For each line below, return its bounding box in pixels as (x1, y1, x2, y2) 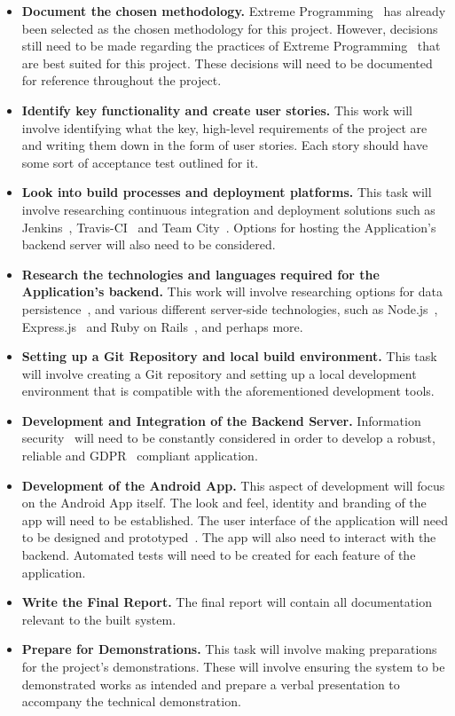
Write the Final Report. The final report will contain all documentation (21, 593, 432, 611)
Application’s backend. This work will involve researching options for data (21, 282, 443, 301)
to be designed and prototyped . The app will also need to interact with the (21, 528, 436, 547)
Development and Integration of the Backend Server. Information (21, 411, 421, 429)
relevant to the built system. (21, 610, 177, 628)
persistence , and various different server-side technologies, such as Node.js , (21, 299, 438, 318)
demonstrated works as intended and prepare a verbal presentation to (21, 674, 400, 693)
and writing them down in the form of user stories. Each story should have (21, 136, 428, 154)
